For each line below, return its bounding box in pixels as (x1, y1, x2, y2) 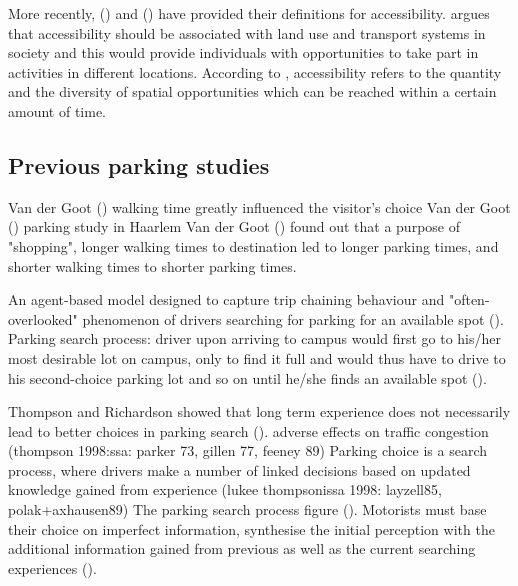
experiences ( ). (8, 557, 97, 578)
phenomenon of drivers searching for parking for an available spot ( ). (82, 308, 504, 329)
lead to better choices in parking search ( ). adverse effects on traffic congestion (8, 420, 489, 441)
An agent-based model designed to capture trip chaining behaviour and (8, 289, 445, 310)
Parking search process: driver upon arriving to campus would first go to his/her (8, 328, 501, 349)
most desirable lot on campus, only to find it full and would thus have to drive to (8, 347, 506, 368)
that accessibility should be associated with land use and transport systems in (8, 22, 486, 43)
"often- (448, 289, 490, 310)
